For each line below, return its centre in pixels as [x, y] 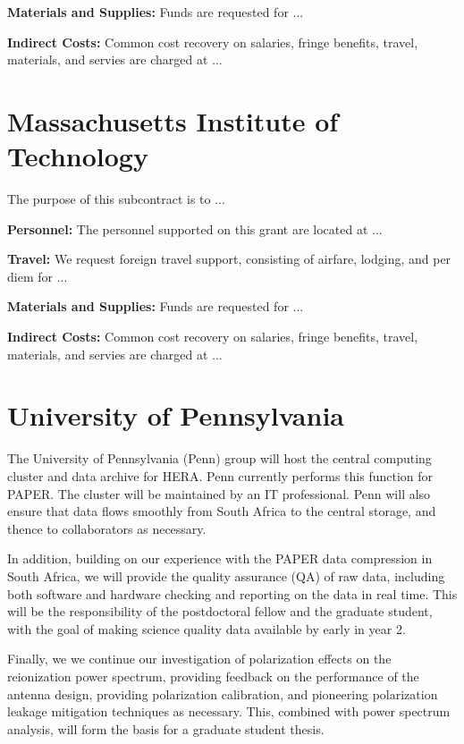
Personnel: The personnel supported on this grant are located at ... [195, 228]
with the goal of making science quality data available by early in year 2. [207, 628]
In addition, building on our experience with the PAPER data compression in [220, 558]
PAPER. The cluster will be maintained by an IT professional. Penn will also [219, 493]
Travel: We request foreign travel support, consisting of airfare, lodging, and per [229, 259]
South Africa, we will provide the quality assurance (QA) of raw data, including [226, 575]
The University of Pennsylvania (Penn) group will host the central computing [219, 458]
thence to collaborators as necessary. [107, 528]
